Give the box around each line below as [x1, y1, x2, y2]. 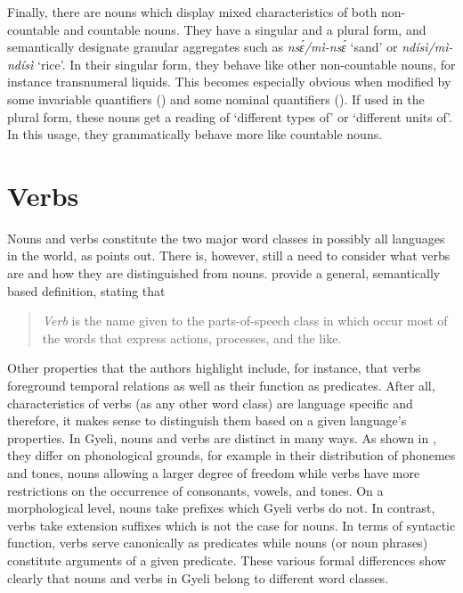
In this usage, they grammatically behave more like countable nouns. [7, 125, 383, 144]
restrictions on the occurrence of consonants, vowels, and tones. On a [7, 481, 384, 499]
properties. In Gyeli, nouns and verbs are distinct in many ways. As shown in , [7, 428, 436, 447]
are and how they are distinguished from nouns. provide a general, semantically [7, 264, 441, 283]
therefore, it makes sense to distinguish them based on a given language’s [7, 411, 407, 430]
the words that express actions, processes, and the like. [42, 328, 342, 347]
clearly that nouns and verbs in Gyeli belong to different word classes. [7, 568, 389, 587]
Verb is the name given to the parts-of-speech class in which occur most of [42, 311, 448, 330]
